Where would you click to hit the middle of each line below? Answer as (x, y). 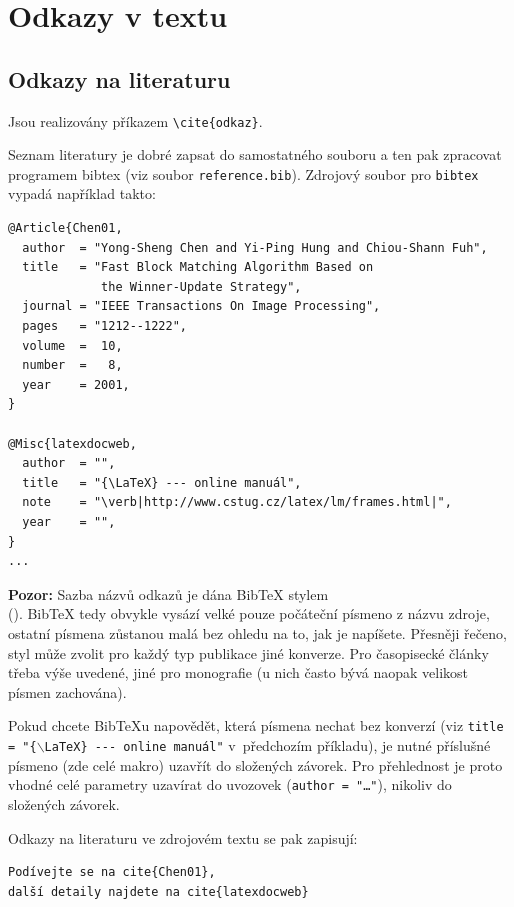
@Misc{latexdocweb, (72, 443)
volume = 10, (72, 345)
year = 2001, (76, 384)
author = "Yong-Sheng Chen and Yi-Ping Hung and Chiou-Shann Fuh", (255, 247)
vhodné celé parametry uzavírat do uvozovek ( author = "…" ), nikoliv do (230, 784)
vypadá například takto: (82, 193)
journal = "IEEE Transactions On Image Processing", (201, 306)
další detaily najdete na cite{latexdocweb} (158, 891)
